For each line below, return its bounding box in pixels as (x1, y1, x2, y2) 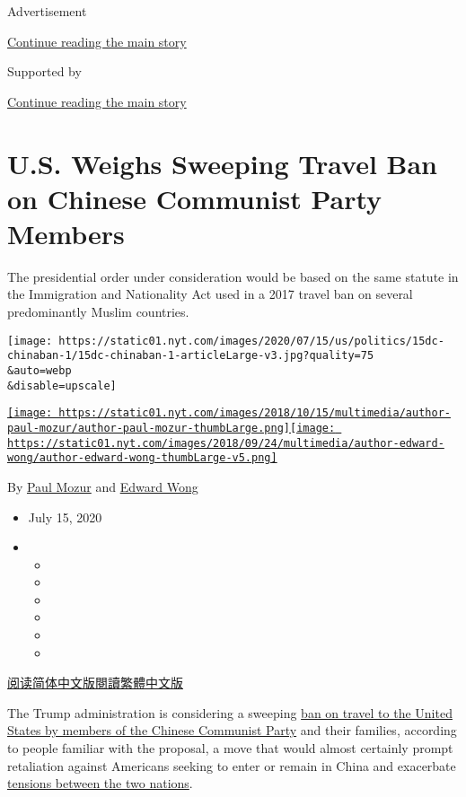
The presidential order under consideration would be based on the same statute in (7, 267, 459, 285)
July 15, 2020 (28, 507, 102, 526)
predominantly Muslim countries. (7, 302, 189, 321)
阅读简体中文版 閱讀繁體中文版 (7, 673, 183, 692)
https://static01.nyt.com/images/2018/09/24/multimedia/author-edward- (7, 436, 444, 450)
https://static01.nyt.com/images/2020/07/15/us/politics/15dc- (58, 334, 444, 347)
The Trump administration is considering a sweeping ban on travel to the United (7, 703, 453, 722)
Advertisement (7, 2, 87, 20)
